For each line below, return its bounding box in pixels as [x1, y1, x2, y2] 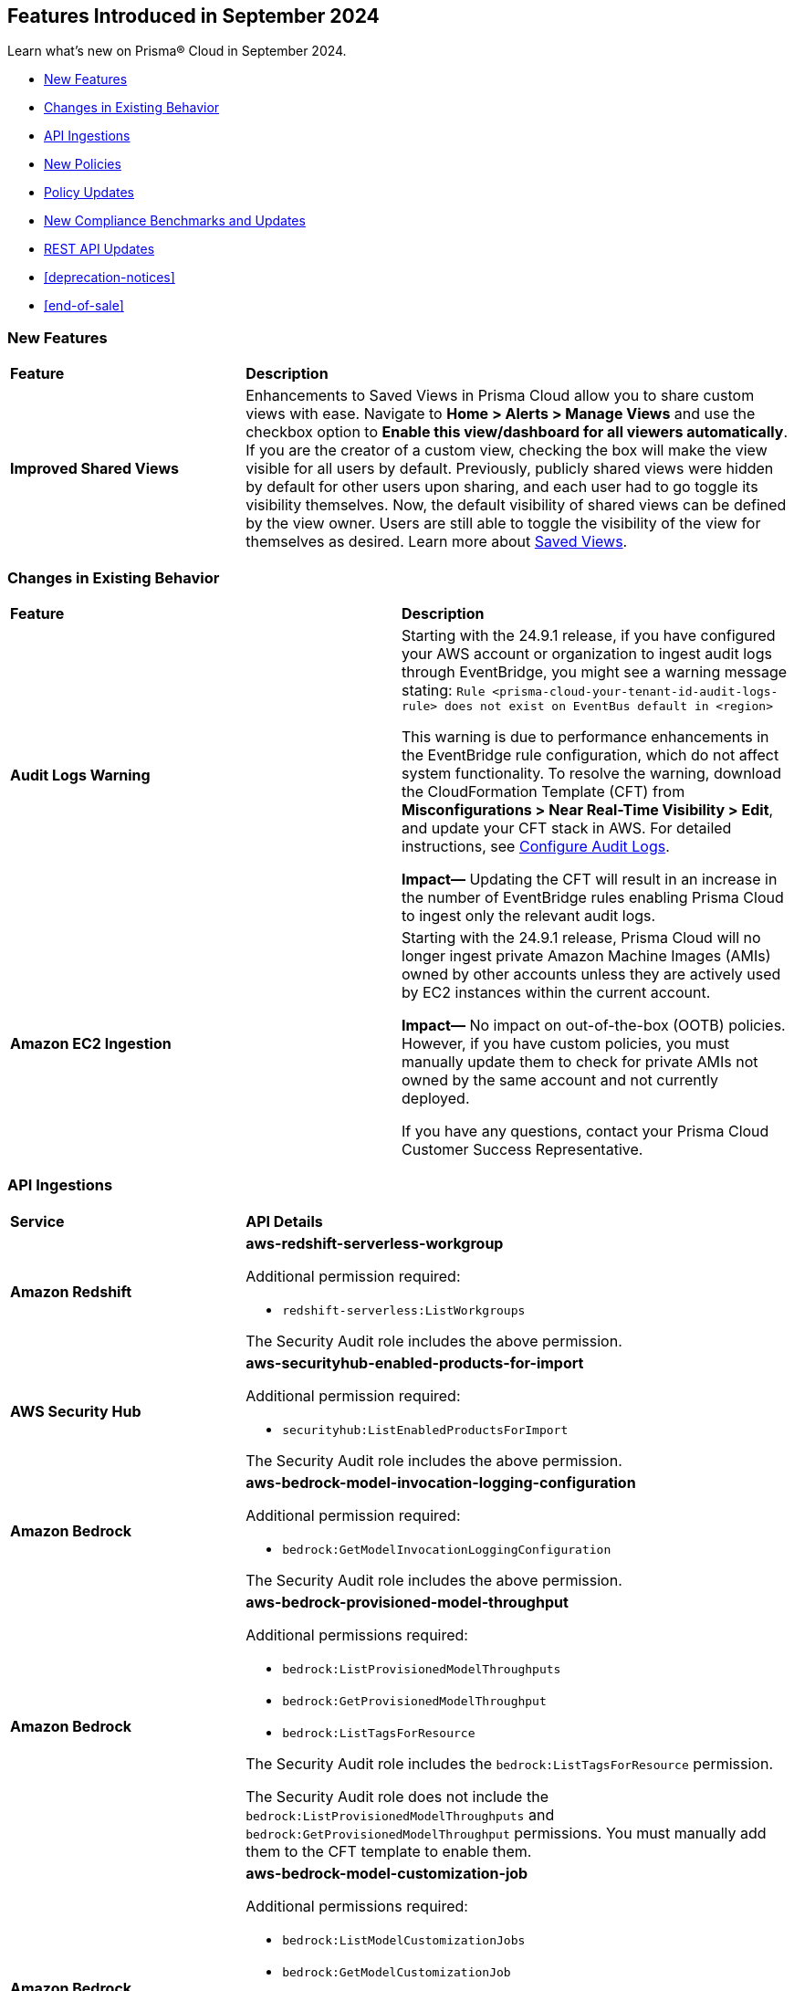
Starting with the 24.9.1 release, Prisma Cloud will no [402, 927, 761, 947]
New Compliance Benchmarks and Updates [44, 213, 306, 229]
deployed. [402, 1088, 470, 1107]
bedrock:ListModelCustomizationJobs [282, 1933, 526, 1947]
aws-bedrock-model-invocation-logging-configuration [246, 1472, 636, 1492]
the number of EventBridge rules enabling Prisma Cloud [402, 887, 784, 906]
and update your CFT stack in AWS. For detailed [402, 818, 732, 837]
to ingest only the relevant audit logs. [402, 906, 656, 925]
